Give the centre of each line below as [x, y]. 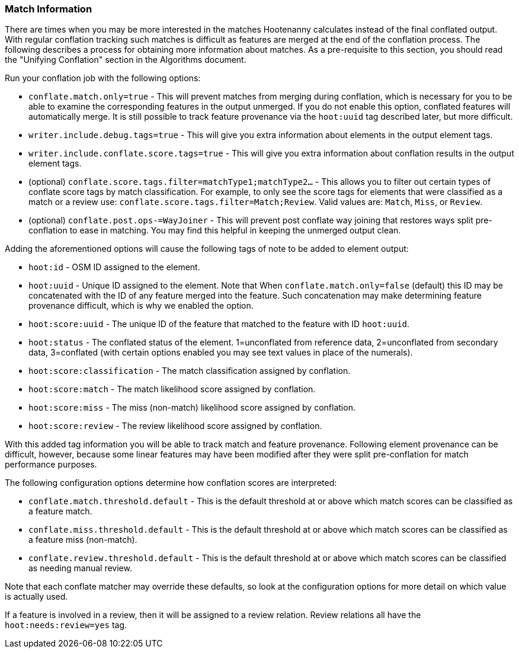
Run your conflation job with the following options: [103, 78]
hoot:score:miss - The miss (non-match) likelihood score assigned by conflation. [192, 408]
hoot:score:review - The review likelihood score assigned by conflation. [175, 426]
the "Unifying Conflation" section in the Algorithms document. [126, 60]
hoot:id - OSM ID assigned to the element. [114, 267]
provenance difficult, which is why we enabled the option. [141, 306]
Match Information [49, 9]
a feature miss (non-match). [83, 540]
